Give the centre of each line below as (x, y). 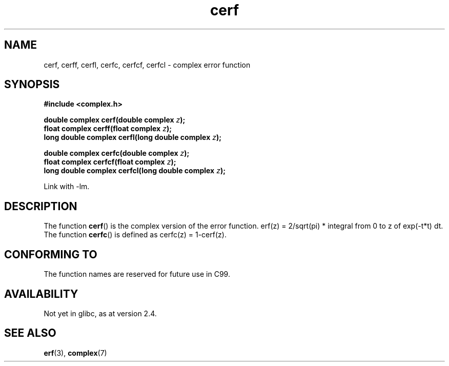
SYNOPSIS (32, 85)
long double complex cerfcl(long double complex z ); (135, 171)
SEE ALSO (30, 333)
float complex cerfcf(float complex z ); (110, 162)
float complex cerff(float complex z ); (108, 129)
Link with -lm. (67, 187)
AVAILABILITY (41, 294)
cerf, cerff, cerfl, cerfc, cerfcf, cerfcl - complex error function (147, 65)
